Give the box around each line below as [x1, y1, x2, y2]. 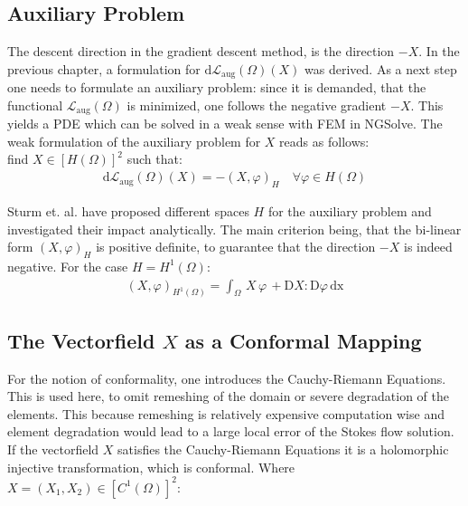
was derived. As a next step [304, 59, 457, 78]
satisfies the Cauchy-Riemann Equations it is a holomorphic [117, 439, 449, 458]
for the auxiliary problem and [267, 201, 432, 220]
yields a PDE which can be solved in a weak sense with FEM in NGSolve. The [7, 114, 443, 133]
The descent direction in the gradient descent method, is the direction [7, 42, 395, 61]
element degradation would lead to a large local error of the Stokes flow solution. [7, 422, 454, 441]
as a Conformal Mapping [184, 326, 422, 354]
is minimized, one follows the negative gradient [126, 95, 387, 114]
